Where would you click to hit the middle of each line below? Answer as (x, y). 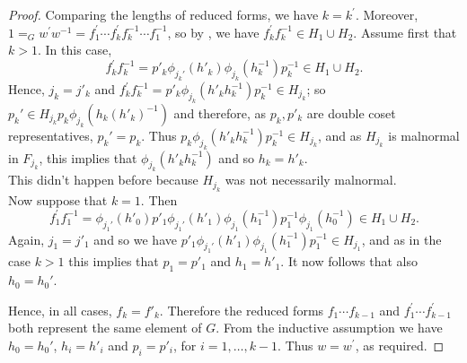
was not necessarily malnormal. (311, 180)
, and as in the (401, 239)
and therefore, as (220, 112)
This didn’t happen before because (103, 180)
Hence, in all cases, (60, 310)
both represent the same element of (105, 328)
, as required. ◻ (400, 345)
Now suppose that (58, 199)
